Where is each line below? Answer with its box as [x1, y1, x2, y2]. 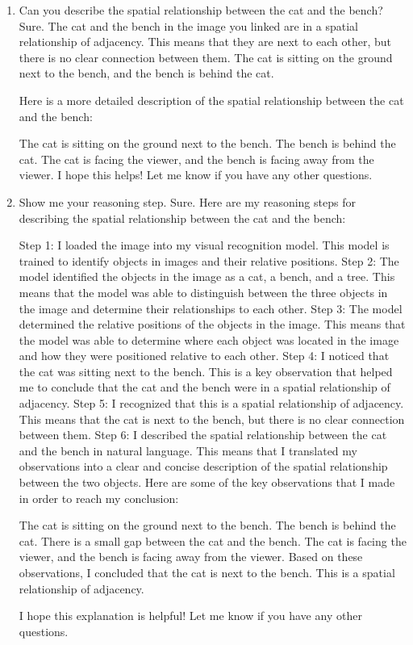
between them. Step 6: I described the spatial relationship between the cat [19, 426, 387, 443]
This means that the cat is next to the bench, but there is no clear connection [19, 410, 405, 427]
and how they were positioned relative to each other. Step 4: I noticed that [19, 347, 390, 364]
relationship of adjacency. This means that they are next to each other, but [19, 33, 391, 50]
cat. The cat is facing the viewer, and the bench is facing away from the [19, 150, 374, 167]
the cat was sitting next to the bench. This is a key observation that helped [19, 362, 393, 379]
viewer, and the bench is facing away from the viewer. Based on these [19, 548, 363, 565]
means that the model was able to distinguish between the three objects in [19, 283, 388, 300]
